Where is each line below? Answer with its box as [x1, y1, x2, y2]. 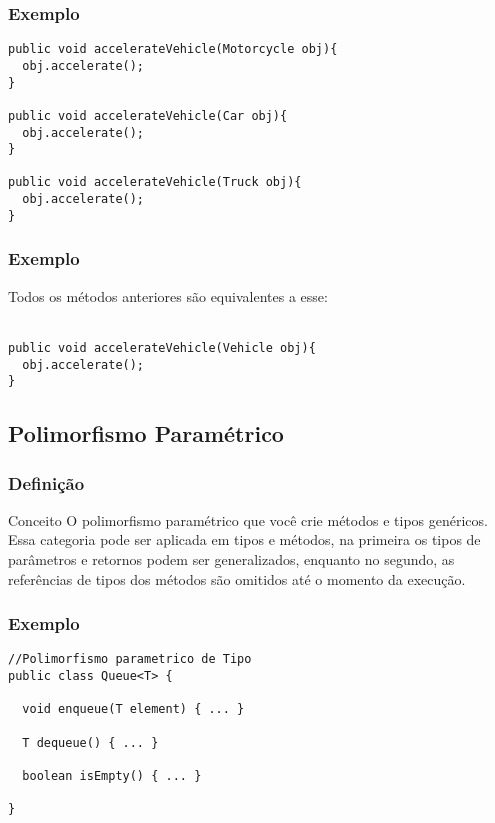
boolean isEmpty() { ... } [22, 769, 202, 783]
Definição [8, 470, 85, 495]
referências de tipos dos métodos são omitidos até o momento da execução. [8, 568, 466, 589]
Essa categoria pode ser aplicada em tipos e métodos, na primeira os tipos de [8, 529, 481, 550]
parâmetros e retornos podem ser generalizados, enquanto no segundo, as [8, 549, 455, 569]
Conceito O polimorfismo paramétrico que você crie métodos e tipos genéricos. [8, 509, 488, 530]
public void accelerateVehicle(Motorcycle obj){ [8, 42, 338, 57]
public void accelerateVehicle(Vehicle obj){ [8, 340, 316, 355]
